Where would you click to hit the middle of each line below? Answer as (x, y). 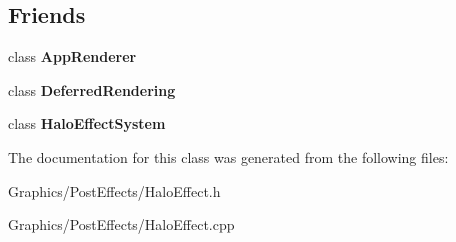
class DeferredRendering (92, 89)
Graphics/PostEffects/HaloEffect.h (114, 190)
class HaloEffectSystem (87, 123)
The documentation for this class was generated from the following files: (228, 156)
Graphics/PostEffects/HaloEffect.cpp (121, 224)
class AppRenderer (72, 56)
